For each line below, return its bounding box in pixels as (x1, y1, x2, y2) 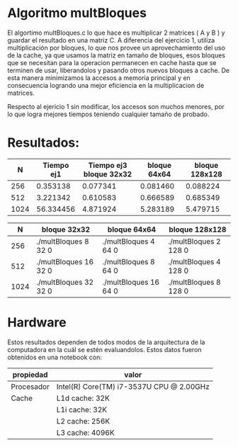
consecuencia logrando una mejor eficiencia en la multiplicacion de (7, 81, 205, 89)
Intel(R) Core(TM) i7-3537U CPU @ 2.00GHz (56, 381, 210, 391)
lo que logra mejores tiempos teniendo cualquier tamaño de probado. (7, 110, 210, 118)
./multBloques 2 (168, 236, 221, 246)
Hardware (7, 315, 67, 331)
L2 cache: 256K (56, 416, 110, 426)
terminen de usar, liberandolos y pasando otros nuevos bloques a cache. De (7, 66, 230, 74)
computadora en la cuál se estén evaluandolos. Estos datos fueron (7, 345, 202, 353)
